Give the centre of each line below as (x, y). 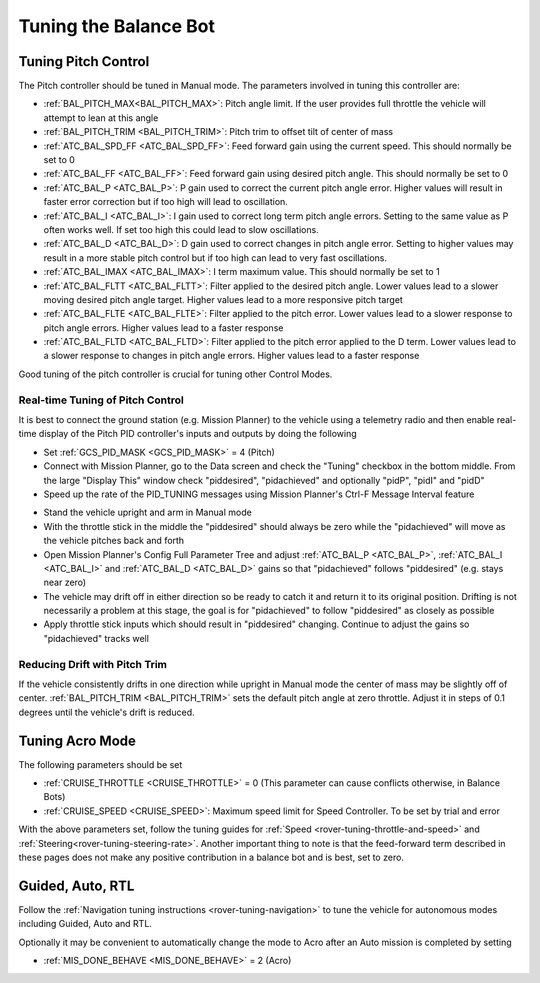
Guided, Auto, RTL (76, 885)
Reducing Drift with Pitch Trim (93, 664)
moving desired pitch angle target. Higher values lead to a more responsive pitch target (223, 299)
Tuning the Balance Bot (116, 26)
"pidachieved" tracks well (96, 638)
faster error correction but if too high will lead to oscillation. (166, 202)
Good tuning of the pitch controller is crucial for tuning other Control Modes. (175, 374)
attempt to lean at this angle (101, 117)
